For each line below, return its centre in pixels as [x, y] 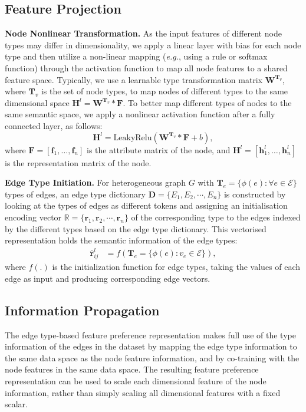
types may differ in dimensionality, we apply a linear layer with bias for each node [153, 45]
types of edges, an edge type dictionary [75, 194]
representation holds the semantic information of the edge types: [121, 240]
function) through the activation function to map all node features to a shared [146, 67]
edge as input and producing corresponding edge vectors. [108, 278]
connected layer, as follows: [54, 125]
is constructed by [255, 194]
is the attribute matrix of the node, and [158, 149]
